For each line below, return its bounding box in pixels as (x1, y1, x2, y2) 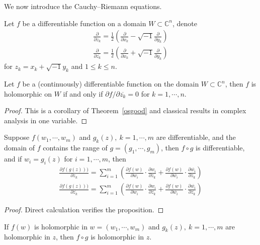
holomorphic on (4, 88, 52, 99)
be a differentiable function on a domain (22, 18, 146, 28)
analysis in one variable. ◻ (4, 115, 88, 125)
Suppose (4, 132, 30, 142)
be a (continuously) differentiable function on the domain (22, 78, 199, 89)
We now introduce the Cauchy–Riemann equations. (4, 1, 162, 11)
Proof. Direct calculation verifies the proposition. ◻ (4, 204, 164, 215)
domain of (4, 142, 35, 153)
